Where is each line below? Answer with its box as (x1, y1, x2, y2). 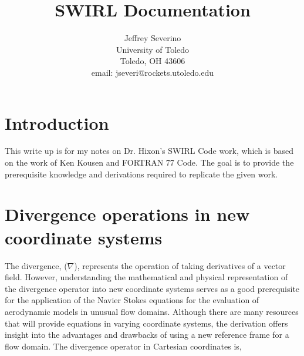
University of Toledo (116, 43, 190, 55)
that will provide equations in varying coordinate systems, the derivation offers (5, 317, 288, 329)
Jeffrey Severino (124, 32, 181, 44)
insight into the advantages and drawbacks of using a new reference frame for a (5, 328, 289, 341)
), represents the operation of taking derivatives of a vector (74, 259, 286, 271)
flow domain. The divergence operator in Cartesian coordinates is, (5, 340, 242, 352)
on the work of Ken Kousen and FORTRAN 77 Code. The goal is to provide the (5, 156, 294, 169)
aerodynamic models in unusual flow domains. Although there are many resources (5, 305, 299, 317)
